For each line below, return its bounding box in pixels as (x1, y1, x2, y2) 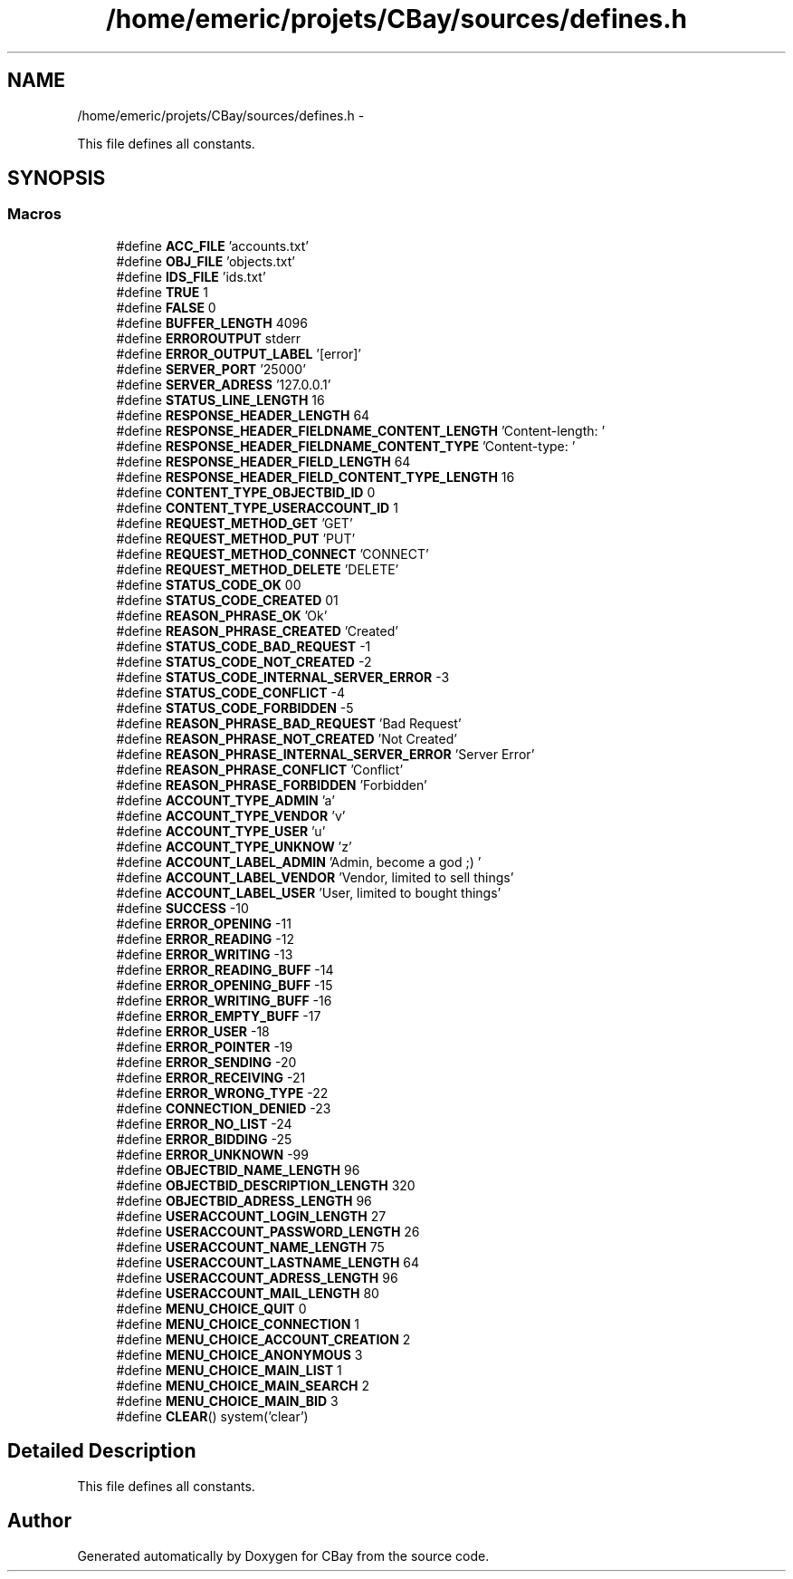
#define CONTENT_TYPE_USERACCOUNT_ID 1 (116, 499, 398, 515)
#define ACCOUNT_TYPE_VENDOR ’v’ (116, 807, 346, 823)
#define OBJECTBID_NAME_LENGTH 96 (116, 1161, 360, 1178)
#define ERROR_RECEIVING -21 (116, 1069, 306, 1085)
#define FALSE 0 (116, 299, 216, 315)
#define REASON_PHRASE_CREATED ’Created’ (116, 622, 398, 639)
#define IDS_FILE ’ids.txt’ (116, 268, 266, 284)
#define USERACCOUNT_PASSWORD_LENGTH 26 (116, 1223, 420, 1239)
